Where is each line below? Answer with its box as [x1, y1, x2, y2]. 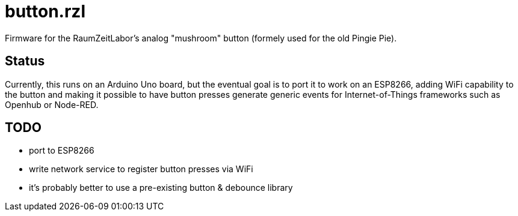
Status [5, 53, 45, 69]
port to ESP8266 [29, 145, 94, 156]
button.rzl [5, 1, 85, 22]
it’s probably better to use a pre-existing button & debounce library [29, 182, 293, 193]
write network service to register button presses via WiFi [29, 164, 253, 175]
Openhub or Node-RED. [5, 99, 99, 110]
